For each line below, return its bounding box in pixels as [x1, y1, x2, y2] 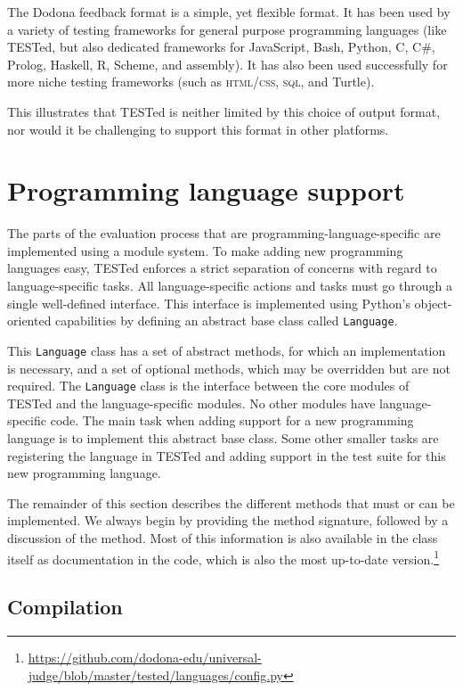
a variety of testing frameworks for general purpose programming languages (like [7, 20, 447, 38]
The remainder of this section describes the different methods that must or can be [7, 493, 455, 512]
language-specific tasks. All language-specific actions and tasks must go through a [7, 276, 452, 295]
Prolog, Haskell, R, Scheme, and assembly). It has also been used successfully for [7, 54, 448, 73]
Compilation [7, 593, 123, 621]
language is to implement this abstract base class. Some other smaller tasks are [7, 429, 439, 447]
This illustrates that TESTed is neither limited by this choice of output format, [7, 102, 441, 120]
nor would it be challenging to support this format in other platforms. [7, 119, 389, 138]
